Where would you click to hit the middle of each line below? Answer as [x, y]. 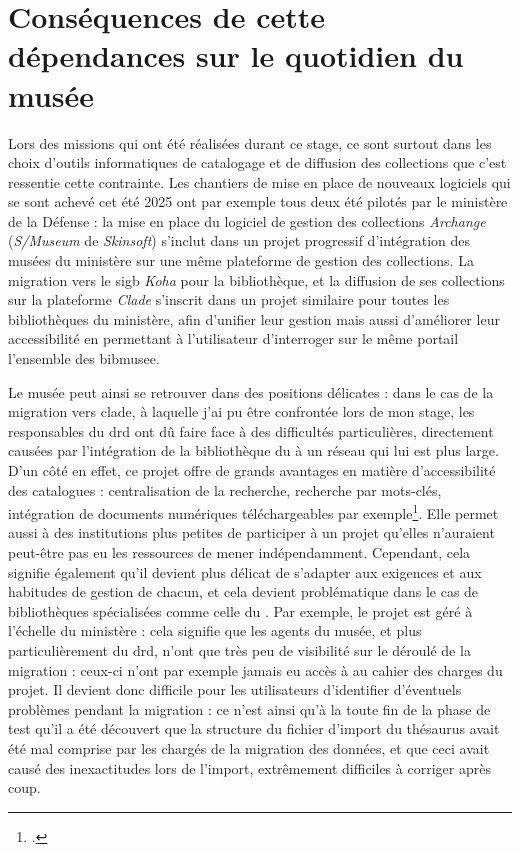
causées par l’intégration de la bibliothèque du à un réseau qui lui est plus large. [253, 450]
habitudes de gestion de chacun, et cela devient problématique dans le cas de [243, 591]
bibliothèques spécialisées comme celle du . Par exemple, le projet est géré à [240, 610]
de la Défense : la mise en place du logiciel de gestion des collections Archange [247, 220]
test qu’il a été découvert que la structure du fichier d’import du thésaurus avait [254, 728]
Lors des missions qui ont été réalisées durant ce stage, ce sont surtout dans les [250, 142]
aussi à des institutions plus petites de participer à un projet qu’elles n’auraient [251, 532]
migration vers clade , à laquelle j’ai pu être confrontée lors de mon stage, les [241, 411]
